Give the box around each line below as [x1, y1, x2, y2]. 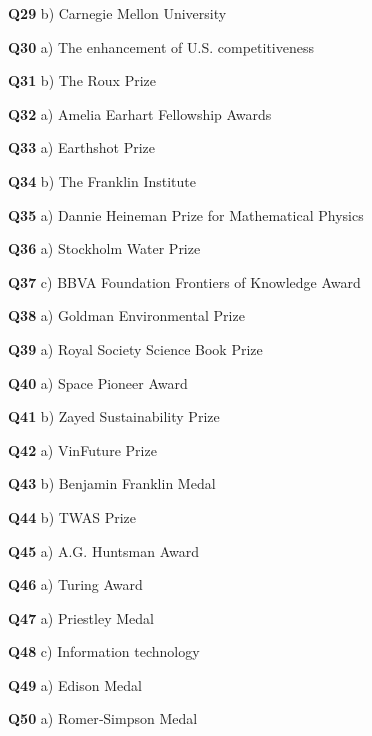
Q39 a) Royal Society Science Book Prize [8, 338, 263, 359]
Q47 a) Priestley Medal [8, 607, 154, 628]
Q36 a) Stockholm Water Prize [8, 238, 201, 259]
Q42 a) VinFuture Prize [8, 439, 157, 460]
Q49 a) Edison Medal [8, 674, 142, 695]
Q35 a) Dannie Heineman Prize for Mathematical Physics [8, 204, 364, 225]
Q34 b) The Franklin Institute [8, 170, 196, 191]
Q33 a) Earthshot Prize [8, 137, 155, 158]
